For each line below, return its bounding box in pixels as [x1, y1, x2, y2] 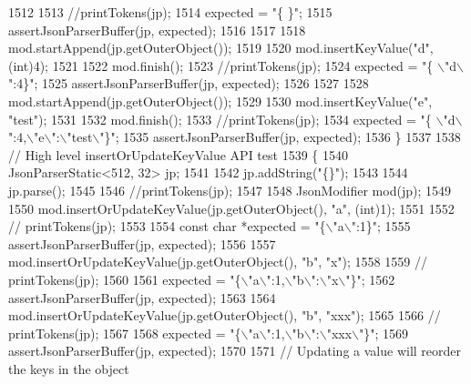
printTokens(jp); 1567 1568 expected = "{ [8, 323, 241, 342]
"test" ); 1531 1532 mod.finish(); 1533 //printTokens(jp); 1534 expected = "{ [8, 109, 432, 128]
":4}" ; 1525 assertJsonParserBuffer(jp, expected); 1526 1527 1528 [8, 74, 369, 93]
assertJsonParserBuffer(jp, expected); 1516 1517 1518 [8, 20, 306, 39]
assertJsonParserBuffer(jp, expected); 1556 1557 [8, 234, 276, 253]
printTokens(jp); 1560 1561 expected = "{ [8, 269, 241, 288]
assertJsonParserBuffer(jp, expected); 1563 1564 [8, 288, 276, 307]
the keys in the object [8, 359, 129, 378]
